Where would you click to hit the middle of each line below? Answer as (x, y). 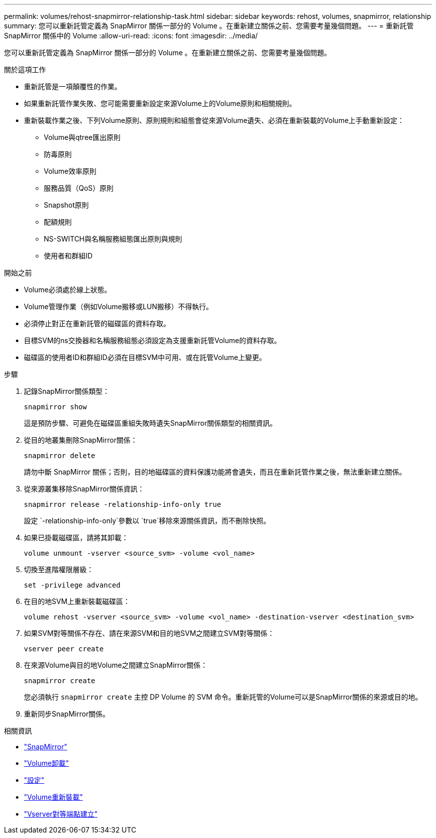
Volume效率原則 (70, 171)
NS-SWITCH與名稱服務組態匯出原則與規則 (113, 239)
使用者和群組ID (68, 256)
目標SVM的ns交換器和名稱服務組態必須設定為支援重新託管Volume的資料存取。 (153, 340)
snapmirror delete (60, 456)
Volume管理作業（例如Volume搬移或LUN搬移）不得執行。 (118, 306)
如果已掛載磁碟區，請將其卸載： (76, 538)
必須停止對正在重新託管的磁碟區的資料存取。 (97, 323)
